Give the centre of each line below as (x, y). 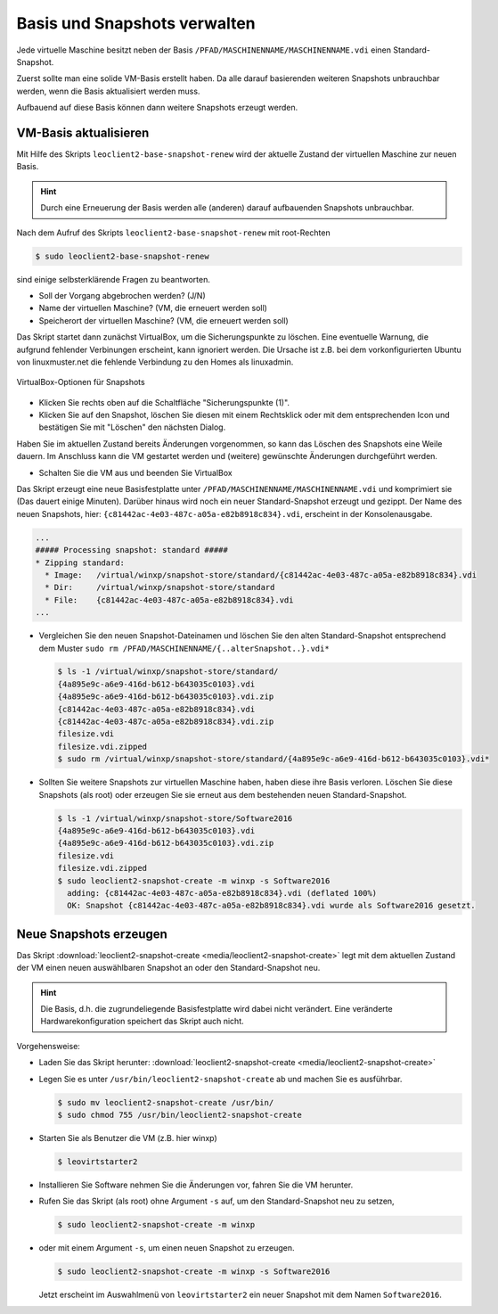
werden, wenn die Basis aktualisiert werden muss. (108, 91)
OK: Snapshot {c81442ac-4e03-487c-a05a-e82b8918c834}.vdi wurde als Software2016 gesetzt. (271, 906)
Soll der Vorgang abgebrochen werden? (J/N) (122, 295)
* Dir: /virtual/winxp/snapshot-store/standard (160, 587)
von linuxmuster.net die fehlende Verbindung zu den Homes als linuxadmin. (155, 362)
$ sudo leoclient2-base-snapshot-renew (122, 256)
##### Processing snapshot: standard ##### (132, 550)
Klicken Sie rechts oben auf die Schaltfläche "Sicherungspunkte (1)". (164, 402)
